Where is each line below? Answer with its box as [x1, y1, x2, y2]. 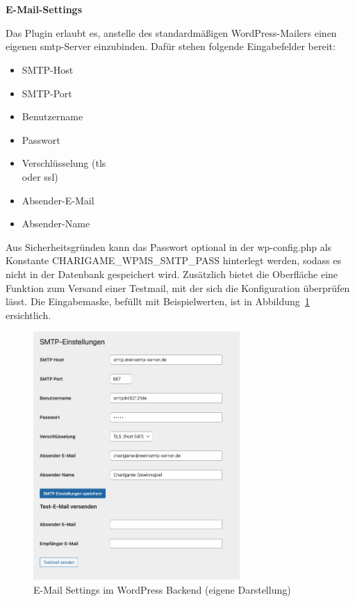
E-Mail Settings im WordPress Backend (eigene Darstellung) [33, 582, 291, 596]
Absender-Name [22, 216, 90, 231]
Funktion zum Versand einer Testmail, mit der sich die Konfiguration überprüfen [6, 280, 350, 295]
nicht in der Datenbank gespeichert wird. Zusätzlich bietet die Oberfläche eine [6, 266, 338, 281]
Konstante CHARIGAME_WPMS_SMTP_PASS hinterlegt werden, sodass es [6, 253, 342, 268]
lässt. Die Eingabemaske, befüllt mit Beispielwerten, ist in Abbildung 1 [6, 294, 310, 309]
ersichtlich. [6, 307, 51, 322]
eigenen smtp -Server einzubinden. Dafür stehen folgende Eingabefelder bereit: [6, 39, 336, 54]
